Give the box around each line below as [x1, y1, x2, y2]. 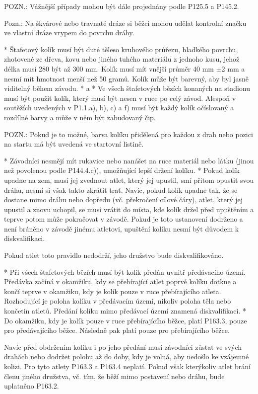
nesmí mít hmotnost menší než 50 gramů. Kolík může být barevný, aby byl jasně [4, 73, 249, 83]
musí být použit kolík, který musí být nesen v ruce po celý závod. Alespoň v [4, 92, 236, 103]
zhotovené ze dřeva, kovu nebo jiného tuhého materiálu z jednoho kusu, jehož [4, 54, 240, 64]
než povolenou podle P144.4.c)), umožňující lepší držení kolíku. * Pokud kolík [4, 165, 240, 175]
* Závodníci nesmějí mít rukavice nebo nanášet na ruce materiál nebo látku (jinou [4, 155, 254, 165]
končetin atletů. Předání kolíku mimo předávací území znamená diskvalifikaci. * [4, 306, 247, 316]
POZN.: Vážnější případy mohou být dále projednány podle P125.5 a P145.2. [4, 1, 239, 11]
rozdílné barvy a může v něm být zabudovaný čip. [4, 112, 156, 122]
